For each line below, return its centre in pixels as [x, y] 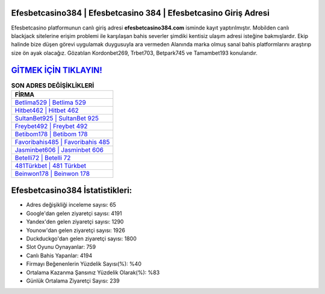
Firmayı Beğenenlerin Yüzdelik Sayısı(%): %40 [84, 264]
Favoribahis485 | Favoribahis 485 [62, 142]
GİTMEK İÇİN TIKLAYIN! [57, 70]
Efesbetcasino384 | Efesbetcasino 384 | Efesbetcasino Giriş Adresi [141, 13]
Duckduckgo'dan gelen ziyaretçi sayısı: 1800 [81, 239]
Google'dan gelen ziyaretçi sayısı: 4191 [74, 213]
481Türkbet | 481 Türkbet [51, 166]
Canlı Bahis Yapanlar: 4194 [59, 255]
